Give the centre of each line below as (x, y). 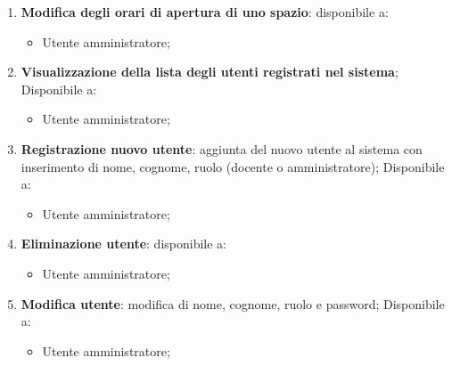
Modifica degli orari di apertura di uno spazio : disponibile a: (205, 12)
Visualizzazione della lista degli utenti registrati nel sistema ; (210, 72)
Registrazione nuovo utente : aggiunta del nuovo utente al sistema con (222, 148)
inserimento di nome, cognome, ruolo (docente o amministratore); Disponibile (233, 166)
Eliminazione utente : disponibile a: (123, 244)
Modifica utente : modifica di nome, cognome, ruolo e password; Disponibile (233, 303)
